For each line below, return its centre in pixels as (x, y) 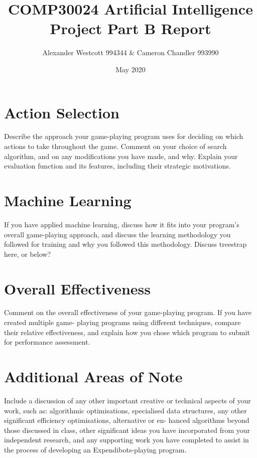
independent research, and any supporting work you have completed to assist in (126, 440)
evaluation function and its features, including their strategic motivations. (117, 166)
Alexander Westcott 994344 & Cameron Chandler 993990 (131, 52)
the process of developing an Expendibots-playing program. (95, 449)
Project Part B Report (131, 28)
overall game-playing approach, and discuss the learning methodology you (117, 234)
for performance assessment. (47, 342)
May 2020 (131, 69)
